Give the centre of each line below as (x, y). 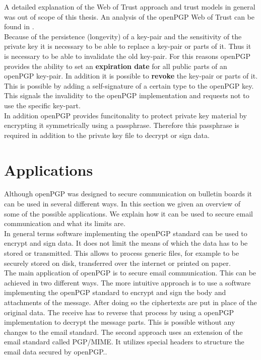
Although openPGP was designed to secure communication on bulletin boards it (128, 194)
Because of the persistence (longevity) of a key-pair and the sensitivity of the (123, 36)
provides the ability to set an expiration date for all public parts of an (116, 66)
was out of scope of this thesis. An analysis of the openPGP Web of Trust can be (129, 16)
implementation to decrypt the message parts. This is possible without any (120, 322)
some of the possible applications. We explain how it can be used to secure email (128, 213)
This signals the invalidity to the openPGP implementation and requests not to (127, 95)
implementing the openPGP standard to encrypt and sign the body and (115, 292)
